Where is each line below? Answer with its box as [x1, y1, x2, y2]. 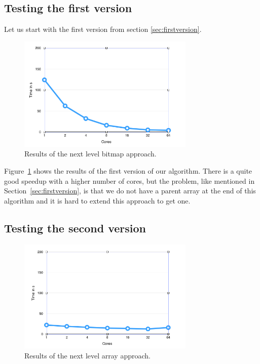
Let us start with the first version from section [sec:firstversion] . [4, 24, 202, 34]
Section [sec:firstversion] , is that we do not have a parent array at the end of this [4, 185, 256, 196]
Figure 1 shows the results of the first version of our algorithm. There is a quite [4, 166, 252, 176]
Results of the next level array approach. [24, 350, 151, 361]
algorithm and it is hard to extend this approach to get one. [4, 195, 191, 206]
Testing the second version [4, 220, 146, 235]
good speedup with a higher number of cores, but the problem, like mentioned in [4, 175, 255, 186]
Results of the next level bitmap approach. [24, 148, 157, 159]
